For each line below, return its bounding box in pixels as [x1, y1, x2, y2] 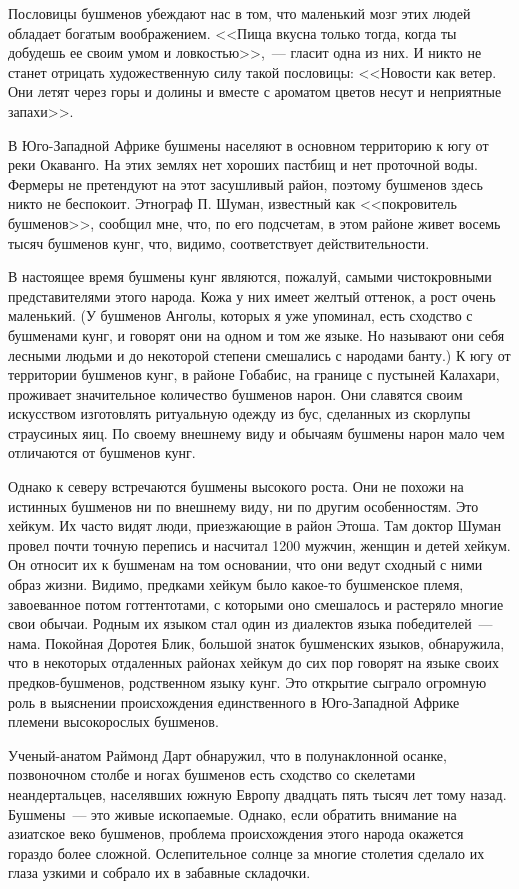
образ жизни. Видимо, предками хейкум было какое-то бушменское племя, [8, 574, 464, 595]
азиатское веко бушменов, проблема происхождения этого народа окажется [8, 823, 464, 844]
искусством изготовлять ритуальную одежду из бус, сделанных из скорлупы [8, 403, 471, 424]
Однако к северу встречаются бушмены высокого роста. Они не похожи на [8, 476, 464, 497]
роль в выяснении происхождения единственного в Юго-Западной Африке [8, 691, 460, 712]
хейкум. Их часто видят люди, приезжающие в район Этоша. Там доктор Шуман [8, 515, 502, 536]
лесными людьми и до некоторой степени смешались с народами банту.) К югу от [8, 344, 511, 365]
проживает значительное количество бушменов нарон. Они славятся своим [8, 383, 463, 404]
